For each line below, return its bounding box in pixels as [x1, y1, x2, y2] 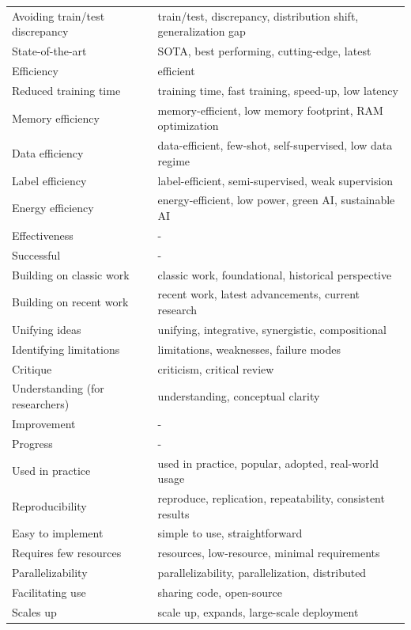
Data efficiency [12, 144, 84, 161]
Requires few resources [12, 545, 122, 561]
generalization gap [157, 23, 246, 40]
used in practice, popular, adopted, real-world [157, 454, 379, 471]
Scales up [12, 603, 57, 620]
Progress [12, 435, 53, 451]
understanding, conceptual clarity [157, 388, 320, 404]
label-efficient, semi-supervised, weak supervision [157, 172, 394, 188]
